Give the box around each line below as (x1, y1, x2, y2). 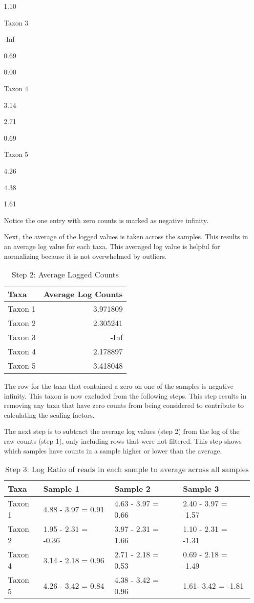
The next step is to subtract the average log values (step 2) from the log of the (4, 426, 240, 436)
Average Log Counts (43, 288, 123, 300)
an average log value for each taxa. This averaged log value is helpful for (4, 241, 220, 251)
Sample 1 (43, 483, 80, 495)
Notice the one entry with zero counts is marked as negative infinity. (4, 215, 209, 225)
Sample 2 (114, 483, 150, 495)
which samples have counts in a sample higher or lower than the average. (4, 445, 222, 455)
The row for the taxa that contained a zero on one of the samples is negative (4, 381, 233, 391)
